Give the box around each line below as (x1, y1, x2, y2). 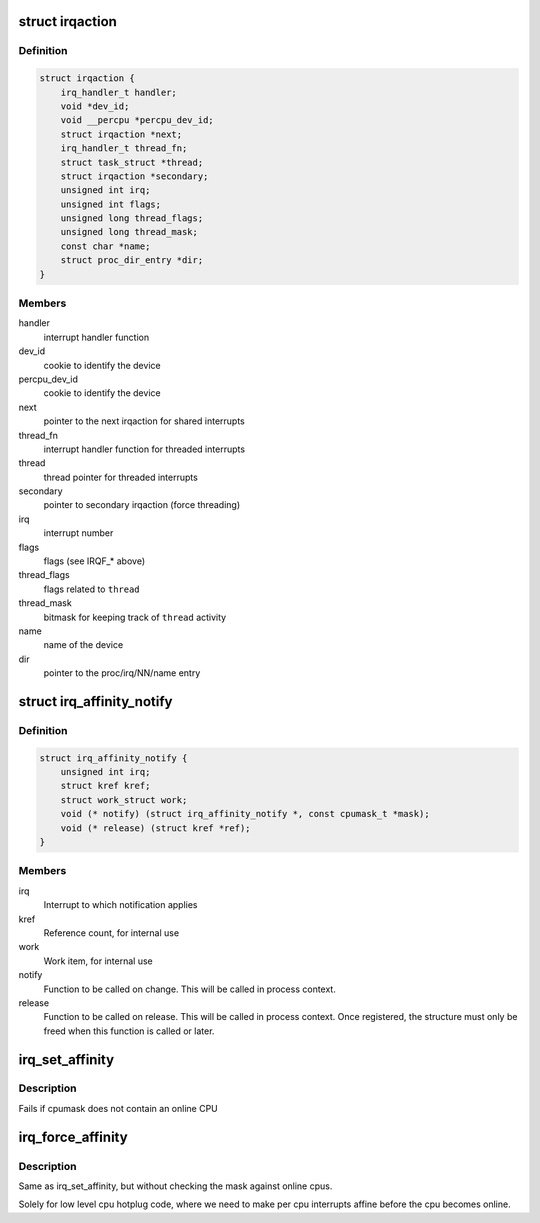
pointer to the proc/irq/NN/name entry (43, 667, 201, 679)
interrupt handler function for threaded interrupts (43, 443, 245, 455)
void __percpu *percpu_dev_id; (60, 115, 214, 126)
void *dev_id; (60, 100, 130, 112)
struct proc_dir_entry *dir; (60, 255, 204, 266)
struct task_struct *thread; (60, 156, 204, 168)
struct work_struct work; (60, 794, 188, 805)
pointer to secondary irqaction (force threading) (43, 499, 240, 511)
